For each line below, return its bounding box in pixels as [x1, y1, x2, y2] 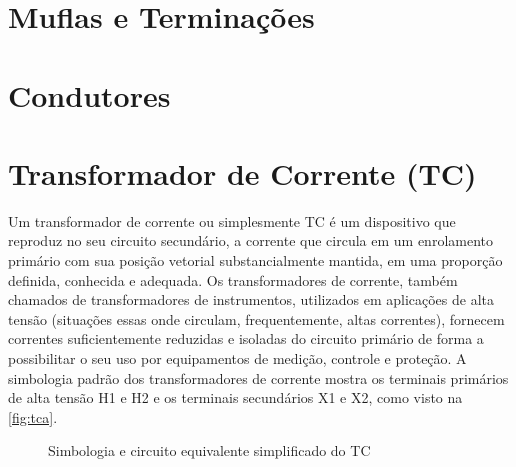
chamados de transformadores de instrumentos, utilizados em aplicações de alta [8, 289, 494, 310]
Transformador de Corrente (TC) [8, 152, 477, 193]
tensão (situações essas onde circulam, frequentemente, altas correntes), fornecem [8, 308, 505, 329]
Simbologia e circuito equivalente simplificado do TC [48, 440, 371, 461]
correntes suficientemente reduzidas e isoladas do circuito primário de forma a [8, 328, 484, 349]
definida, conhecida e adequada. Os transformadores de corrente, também [8, 269, 458, 290]
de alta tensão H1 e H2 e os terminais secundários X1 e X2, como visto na [8, 387, 463, 408]
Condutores [8, 74, 171, 115]
